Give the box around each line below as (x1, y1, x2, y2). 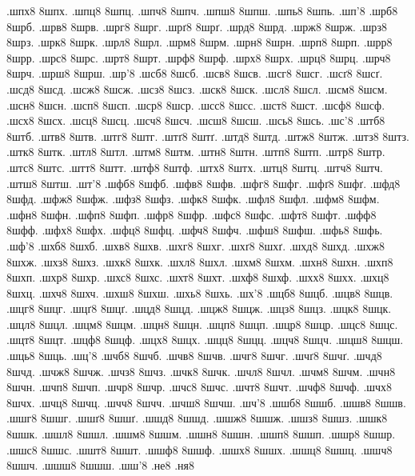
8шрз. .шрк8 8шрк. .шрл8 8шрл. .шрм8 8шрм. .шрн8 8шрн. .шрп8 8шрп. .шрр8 (6, 34, 393, 50)
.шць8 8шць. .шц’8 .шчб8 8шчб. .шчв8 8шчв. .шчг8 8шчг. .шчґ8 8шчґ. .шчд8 (6, 347, 382, 364)
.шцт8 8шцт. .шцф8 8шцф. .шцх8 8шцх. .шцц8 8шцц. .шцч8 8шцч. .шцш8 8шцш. (6, 331, 404, 348)
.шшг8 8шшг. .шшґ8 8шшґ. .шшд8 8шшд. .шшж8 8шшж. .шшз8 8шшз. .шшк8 (6, 410, 388, 426)
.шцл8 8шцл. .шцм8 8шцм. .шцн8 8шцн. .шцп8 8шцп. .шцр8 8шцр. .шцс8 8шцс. (6, 315, 398, 332)
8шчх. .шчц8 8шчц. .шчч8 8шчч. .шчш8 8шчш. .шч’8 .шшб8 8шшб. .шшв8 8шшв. (6, 394, 406, 410)
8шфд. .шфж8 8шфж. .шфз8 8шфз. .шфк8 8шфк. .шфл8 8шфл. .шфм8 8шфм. (6, 190, 380, 207)
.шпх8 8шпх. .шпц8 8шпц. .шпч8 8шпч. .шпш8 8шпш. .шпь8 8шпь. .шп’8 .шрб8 (6, 2, 398, 18)
